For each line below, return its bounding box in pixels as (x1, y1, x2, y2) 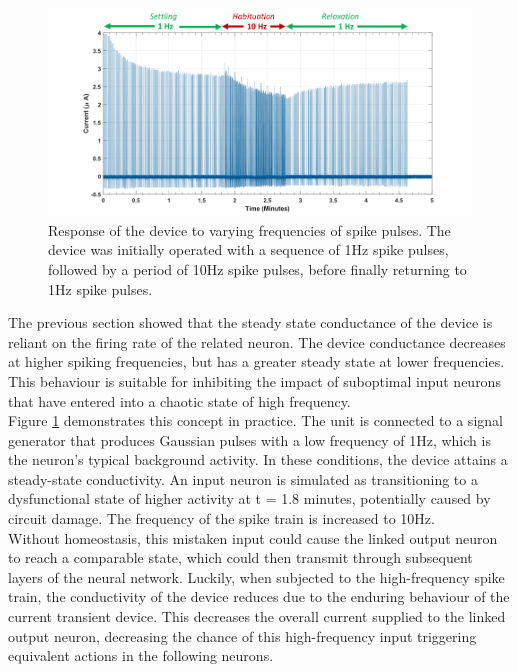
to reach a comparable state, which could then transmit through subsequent (8, 547, 473, 568)
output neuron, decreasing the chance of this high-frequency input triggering (8, 625, 477, 646)
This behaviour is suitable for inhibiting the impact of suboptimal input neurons (8, 370, 501, 391)
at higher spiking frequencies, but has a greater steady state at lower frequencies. (8, 351, 505, 372)
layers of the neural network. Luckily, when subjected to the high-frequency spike (8, 566, 505, 587)
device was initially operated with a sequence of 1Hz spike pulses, (48, 239, 449, 260)
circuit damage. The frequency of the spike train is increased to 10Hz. (8, 508, 435, 529)
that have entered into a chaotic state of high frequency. (8, 390, 351, 411)
